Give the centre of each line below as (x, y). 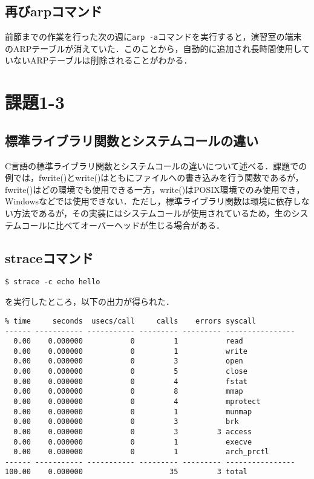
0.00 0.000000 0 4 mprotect (137, 401)
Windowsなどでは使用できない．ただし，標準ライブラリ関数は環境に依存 (149, 201)
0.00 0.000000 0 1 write (130, 351)
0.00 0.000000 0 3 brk (126, 422)
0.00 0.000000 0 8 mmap (128, 392)
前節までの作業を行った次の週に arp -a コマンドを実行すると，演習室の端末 (153, 37)
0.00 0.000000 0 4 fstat (130, 381)
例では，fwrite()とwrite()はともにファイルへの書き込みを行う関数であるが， (154, 178)
